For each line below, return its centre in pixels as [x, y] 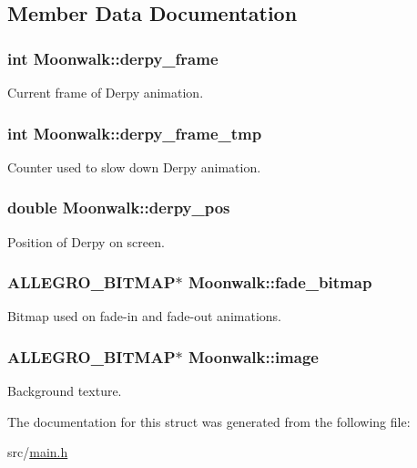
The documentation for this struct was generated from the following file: [209, 421]
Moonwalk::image [253, 356]
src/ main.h [38, 452]
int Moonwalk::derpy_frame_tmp [135, 133]
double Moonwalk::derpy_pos [119, 208]
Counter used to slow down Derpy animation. [134, 166]
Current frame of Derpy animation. [106, 92]
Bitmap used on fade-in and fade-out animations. [144, 316]
